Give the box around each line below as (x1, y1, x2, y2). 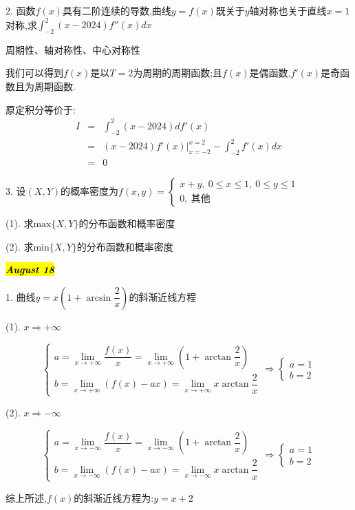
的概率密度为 (61, 183, 118, 198)
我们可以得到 (6, 65, 63, 80)
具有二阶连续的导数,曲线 (62, 3, 171, 17)
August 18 (6, 262, 54, 277)
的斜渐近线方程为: (74, 490, 154, 504)
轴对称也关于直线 (249, 3, 327, 17)
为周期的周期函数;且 (133, 65, 223, 80)
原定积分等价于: (6, 102, 76, 116)
